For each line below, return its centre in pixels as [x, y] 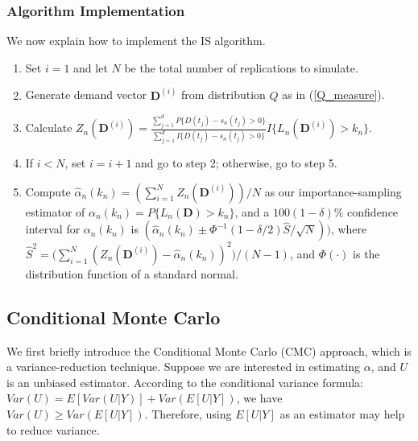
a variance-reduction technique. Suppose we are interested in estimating [184, 367]
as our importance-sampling [333, 191]
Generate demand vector [86, 95]
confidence [373, 211]
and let [91, 67]
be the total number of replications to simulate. [241, 67]
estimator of [55, 211]
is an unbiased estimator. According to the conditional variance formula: [185, 382]
